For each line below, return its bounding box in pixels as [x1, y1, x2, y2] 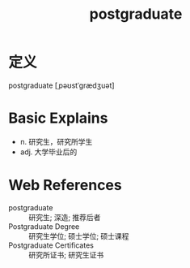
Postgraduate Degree [8, 221, 80, 231]
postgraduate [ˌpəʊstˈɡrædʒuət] [8, 80, 115, 90]
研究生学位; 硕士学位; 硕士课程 [28, 231, 129, 240]
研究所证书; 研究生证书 [28, 249, 104, 260]
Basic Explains [8, 109, 108, 128]
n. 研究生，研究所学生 [19, 136, 93, 146]
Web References [8, 176, 123, 195]
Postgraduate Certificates [8, 240, 95, 250]
